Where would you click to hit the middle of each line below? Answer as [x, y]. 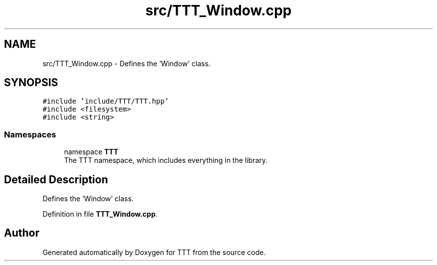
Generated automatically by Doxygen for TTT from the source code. [154, 252]
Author [22, 233]
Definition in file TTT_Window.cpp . [100, 214]
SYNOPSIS [31, 83]
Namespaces [30, 134]
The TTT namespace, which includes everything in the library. [166, 160]
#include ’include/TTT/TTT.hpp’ [106, 101]
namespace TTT [91, 152]
